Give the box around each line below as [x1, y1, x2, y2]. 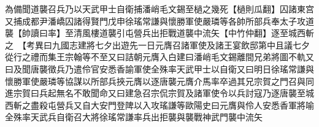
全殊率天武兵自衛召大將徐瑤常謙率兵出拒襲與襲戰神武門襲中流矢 [5, 110, 263, 123]
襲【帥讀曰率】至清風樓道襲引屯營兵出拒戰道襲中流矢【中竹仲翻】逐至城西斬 [5, 26, 314, 39]
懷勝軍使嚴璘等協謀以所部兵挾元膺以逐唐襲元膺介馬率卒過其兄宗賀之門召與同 [5, 74, 314, 87]
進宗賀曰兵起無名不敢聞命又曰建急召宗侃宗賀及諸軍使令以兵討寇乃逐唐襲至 [5, 87, 306, 99]
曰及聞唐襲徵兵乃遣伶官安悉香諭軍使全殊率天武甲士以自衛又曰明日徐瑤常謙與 [5, 62, 314, 75]
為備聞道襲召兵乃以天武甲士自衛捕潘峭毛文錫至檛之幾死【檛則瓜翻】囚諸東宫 [5, 2, 314, 15]
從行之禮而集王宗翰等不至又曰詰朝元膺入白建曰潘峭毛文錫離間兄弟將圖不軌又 [5, 50, 314, 63]
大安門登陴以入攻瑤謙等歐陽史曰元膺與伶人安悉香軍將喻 [90, 98, 314, 111]
